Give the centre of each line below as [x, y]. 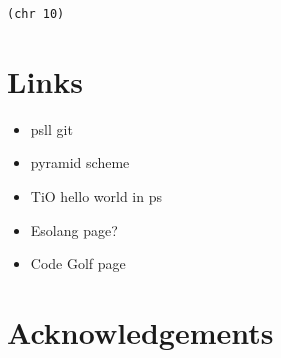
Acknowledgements [140, 331]
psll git [51, 128]
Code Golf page [78, 263]
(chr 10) [36, 14]
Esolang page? [74, 229]
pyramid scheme [80, 162]
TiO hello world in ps [96, 195]
